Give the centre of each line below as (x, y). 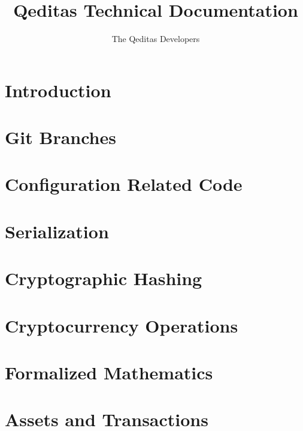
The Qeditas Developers (156, 39)
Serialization (57, 231)
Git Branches (60, 137)
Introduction (58, 90)
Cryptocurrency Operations (122, 325)
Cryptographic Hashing (104, 278)
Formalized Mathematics (109, 372)
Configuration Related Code (124, 184)
